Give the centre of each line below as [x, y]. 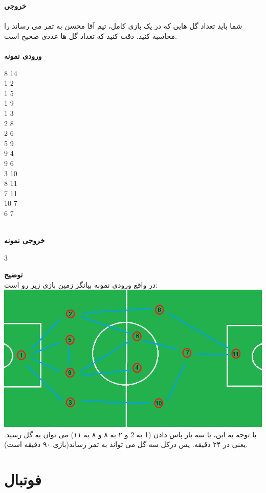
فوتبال [23, 479]
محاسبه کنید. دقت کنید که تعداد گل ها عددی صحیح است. [91, 36]
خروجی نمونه [25, 240]
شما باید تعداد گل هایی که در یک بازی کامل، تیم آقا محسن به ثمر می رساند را [123, 26]
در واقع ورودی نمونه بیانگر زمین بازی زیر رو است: [81, 284]
